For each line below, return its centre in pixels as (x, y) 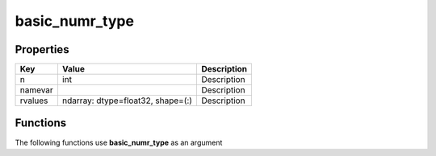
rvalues (34, 101)
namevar (37, 90)
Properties (42, 49)
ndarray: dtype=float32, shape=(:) (127, 101)
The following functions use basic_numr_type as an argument (119, 142)
